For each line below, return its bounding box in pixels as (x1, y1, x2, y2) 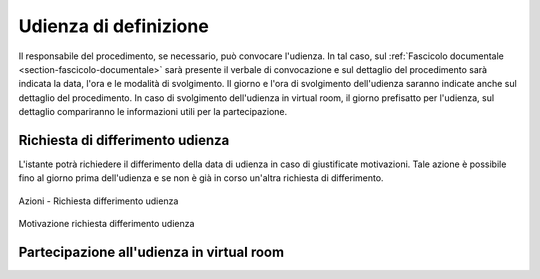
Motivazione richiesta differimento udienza (18, 218, 195, 230)
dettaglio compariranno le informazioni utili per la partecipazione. (18, 106, 288, 118)
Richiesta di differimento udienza (18, 131, 230, 149)
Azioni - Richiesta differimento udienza (18, 195, 179, 207)
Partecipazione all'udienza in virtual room (18, 244, 285, 260)
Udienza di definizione (18, 15, 209, 37)
